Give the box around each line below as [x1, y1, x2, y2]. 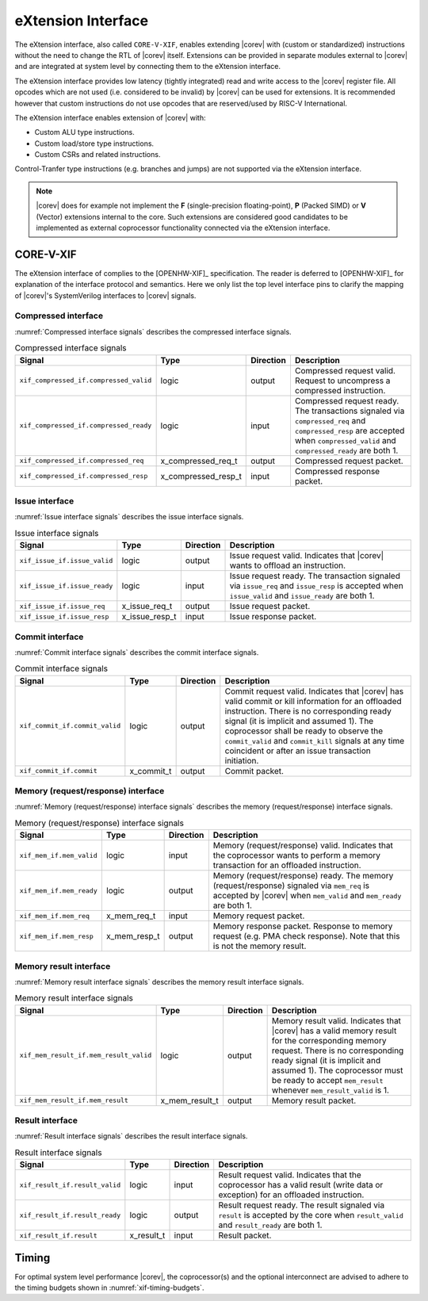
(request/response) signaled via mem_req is [212, 880, 370, 891]
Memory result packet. [271, 1095, 357, 1106]
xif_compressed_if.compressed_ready [19, 421, 152, 430]
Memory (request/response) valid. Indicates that [212, 840, 394, 851]
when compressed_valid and [294, 434, 396, 446]
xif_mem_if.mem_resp [19, 932, 94, 940]
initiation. [224, 755, 259, 766]
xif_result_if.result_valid [19, 1180, 121, 1189]
